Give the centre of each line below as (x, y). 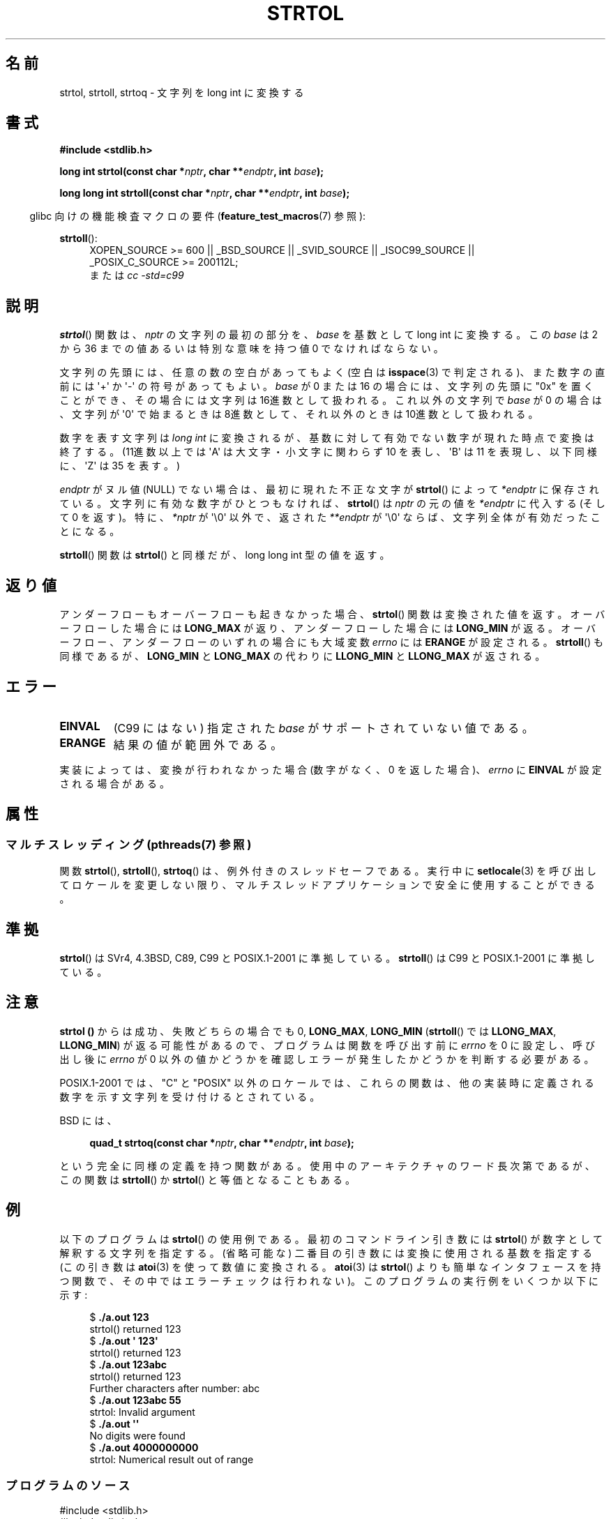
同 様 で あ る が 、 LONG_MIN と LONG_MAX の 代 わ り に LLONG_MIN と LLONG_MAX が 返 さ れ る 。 (302, 656)
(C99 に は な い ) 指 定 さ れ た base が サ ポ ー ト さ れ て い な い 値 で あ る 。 (323, 728)
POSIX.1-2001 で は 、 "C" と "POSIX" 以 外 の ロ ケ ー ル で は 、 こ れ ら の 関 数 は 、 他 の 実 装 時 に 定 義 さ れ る (327, 1082)
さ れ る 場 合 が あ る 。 (114, 783)
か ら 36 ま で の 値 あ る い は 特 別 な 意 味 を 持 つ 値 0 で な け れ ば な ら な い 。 (251, 349)
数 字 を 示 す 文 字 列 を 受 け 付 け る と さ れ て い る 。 (190, 1096)
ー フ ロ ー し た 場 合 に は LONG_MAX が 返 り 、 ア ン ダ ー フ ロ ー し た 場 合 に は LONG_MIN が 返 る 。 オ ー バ (327, 628)
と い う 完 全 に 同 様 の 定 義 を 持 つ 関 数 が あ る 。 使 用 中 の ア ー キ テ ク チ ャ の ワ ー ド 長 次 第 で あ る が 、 (327, 1165)
